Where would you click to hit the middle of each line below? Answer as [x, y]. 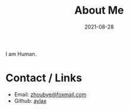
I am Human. [21, 54]
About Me [99, 10]
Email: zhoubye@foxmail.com [50, 94]
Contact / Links [44, 78]
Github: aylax [30, 100]
